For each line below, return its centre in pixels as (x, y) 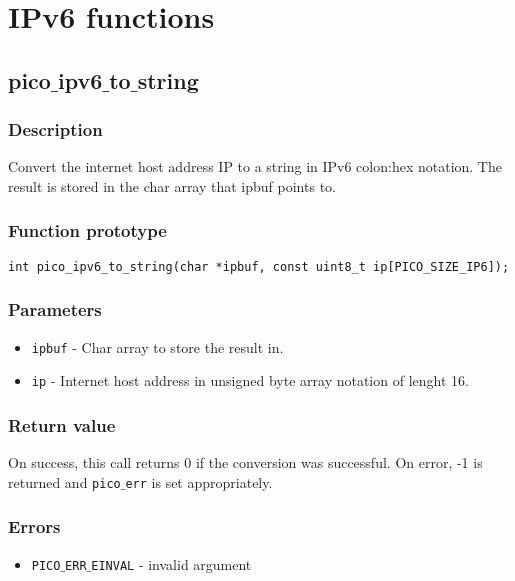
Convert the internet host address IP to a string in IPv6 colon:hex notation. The (255, 166)
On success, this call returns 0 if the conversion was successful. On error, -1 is (245, 462)
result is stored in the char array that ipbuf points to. (172, 185)
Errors (34, 526)
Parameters (55, 309)
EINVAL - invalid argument (171, 563)
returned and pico (64, 481)
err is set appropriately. (199, 481)
